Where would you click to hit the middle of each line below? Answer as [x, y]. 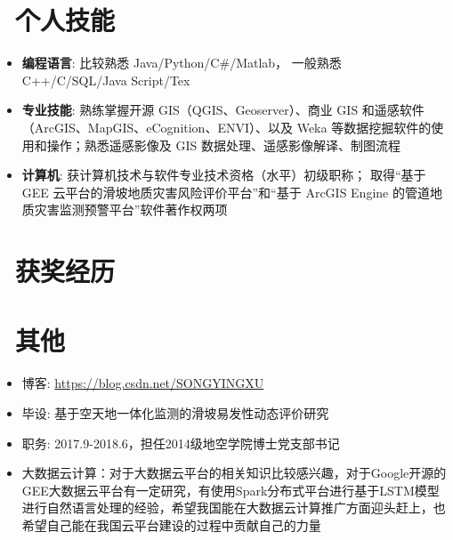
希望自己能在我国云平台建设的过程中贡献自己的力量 [171, 524]
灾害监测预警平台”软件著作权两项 [131, 210]
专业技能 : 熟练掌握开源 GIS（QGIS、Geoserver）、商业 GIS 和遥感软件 [223, 110]
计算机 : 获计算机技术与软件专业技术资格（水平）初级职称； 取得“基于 [224, 175]
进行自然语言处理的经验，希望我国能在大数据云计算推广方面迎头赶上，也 [234, 508]
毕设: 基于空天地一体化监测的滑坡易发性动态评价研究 [175, 412]
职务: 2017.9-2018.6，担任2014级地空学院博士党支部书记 [181, 443]
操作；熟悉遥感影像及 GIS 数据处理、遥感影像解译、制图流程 [223, 145]
